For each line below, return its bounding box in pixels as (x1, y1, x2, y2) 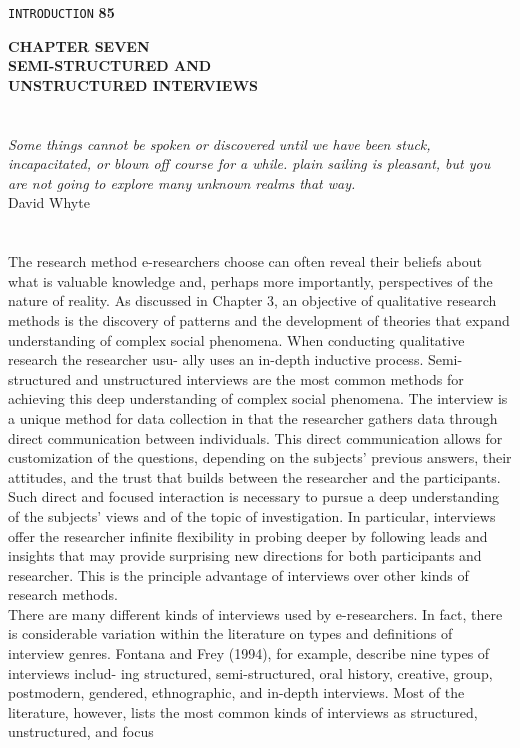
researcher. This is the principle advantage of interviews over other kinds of (8, 564, 469, 585)
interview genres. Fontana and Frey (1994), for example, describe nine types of (8, 643, 490, 664)
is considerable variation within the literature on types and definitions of (8, 623, 453, 644)
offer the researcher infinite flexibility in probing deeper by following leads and (8, 525, 488, 546)
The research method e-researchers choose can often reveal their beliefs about (8, 251, 482, 272)
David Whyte (8, 192, 90, 213)
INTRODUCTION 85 (8, 2, 115, 22)
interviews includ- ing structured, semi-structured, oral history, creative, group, (8, 662, 493, 683)
